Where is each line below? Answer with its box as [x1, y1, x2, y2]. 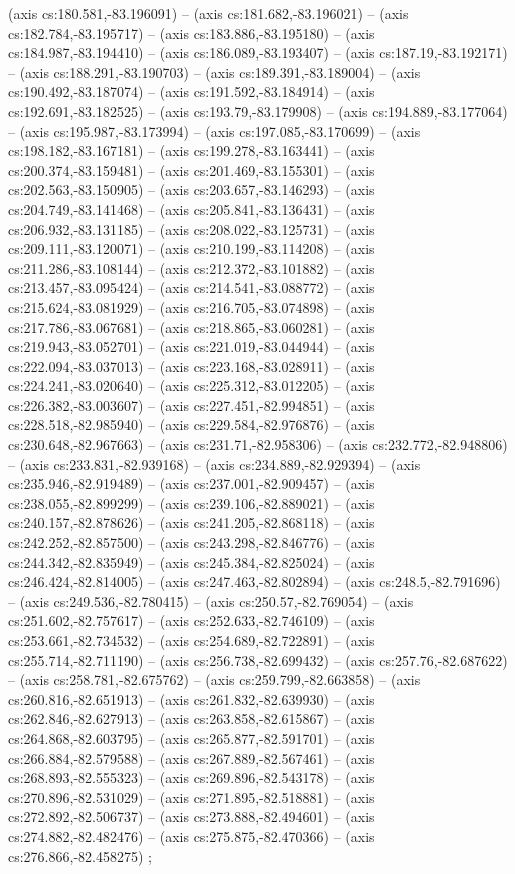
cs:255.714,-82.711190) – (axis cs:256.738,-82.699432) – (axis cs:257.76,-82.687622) [8, 649, 508, 670]
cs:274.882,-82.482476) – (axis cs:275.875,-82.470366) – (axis [8, 825, 375, 846]
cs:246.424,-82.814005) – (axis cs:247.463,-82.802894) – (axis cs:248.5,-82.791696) [8, 571, 501, 592]
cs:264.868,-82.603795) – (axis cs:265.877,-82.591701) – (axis [8, 727, 375, 748]
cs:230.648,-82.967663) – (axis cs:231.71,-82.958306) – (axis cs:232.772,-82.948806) [8, 434, 508, 455]
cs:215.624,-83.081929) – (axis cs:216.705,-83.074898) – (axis [8, 296, 375, 317]
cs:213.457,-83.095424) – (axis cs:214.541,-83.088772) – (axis [8, 277, 375, 298]
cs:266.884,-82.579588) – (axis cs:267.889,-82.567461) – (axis [8, 747, 375, 768]
